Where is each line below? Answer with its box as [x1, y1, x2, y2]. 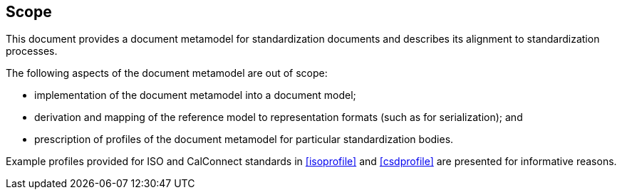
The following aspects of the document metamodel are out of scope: [6, 67, 328, 80]
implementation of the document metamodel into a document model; [34, 89, 356, 102]
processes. [6, 45, 58, 58]
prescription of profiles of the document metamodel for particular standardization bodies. [34, 133, 454, 146]
